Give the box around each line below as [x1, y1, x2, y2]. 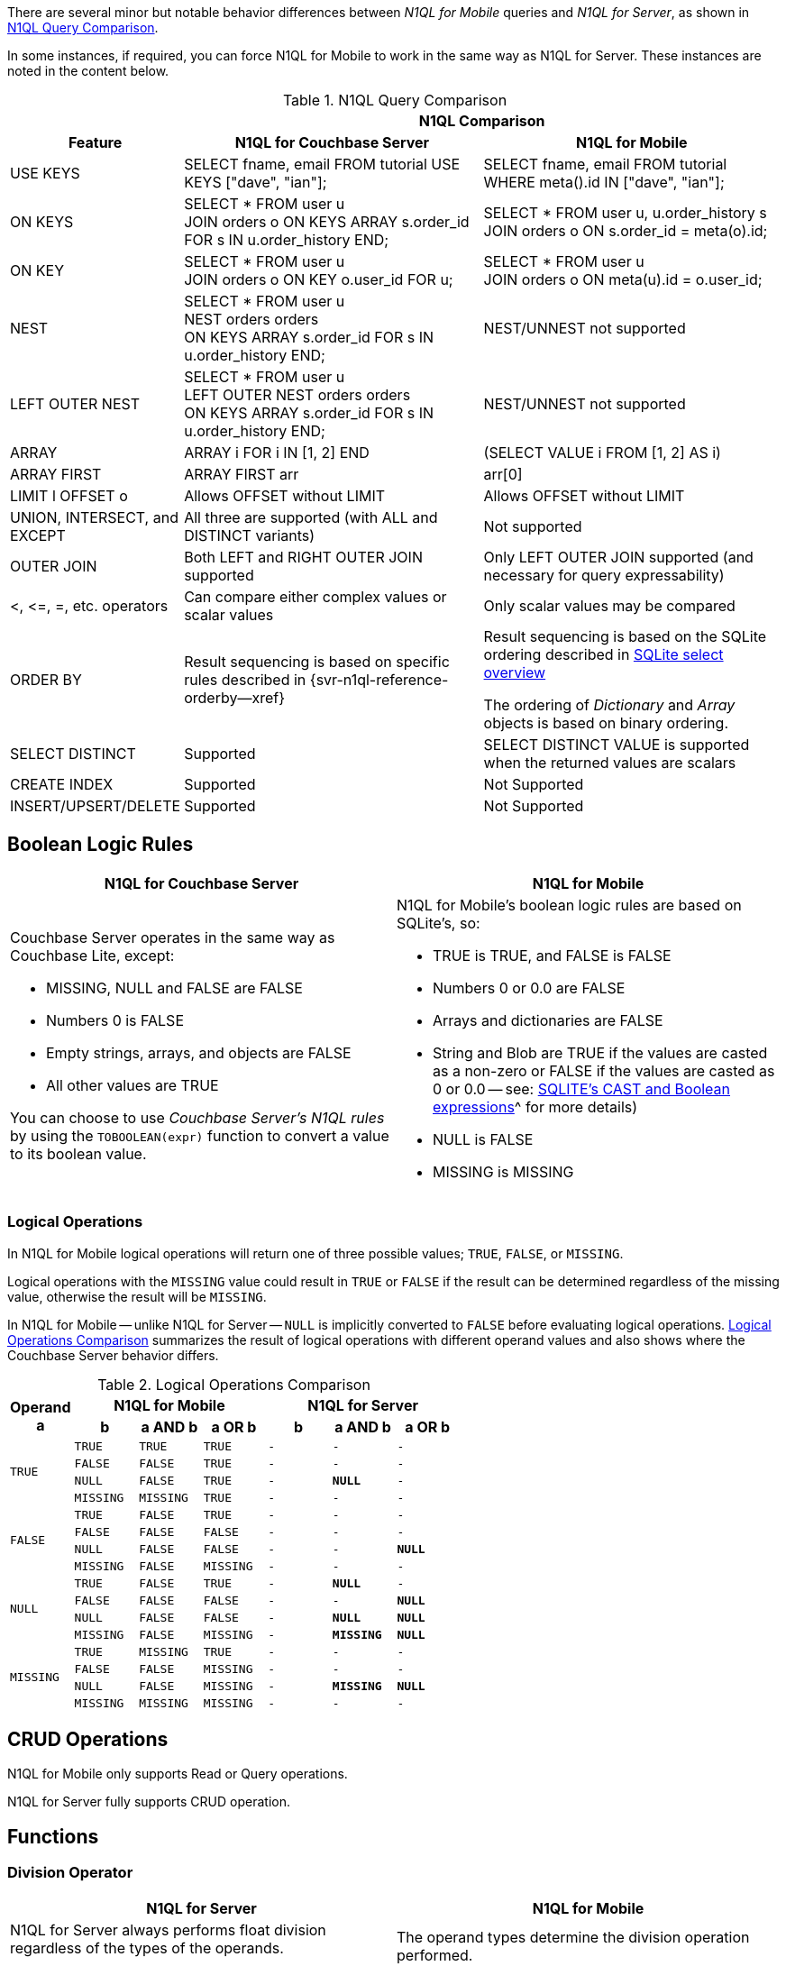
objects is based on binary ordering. [483, 714, 728, 732]
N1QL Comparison [418, 112, 545, 130]
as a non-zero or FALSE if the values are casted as [433, 1061, 775, 1080]
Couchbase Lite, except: [10, 946, 175, 965]
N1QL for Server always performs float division [10, 1920, 326, 1939]
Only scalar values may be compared [483, 597, 736, 615]
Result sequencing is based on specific [184, 653, 450, 671]
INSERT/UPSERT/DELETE [10, 797, 181, 815]
